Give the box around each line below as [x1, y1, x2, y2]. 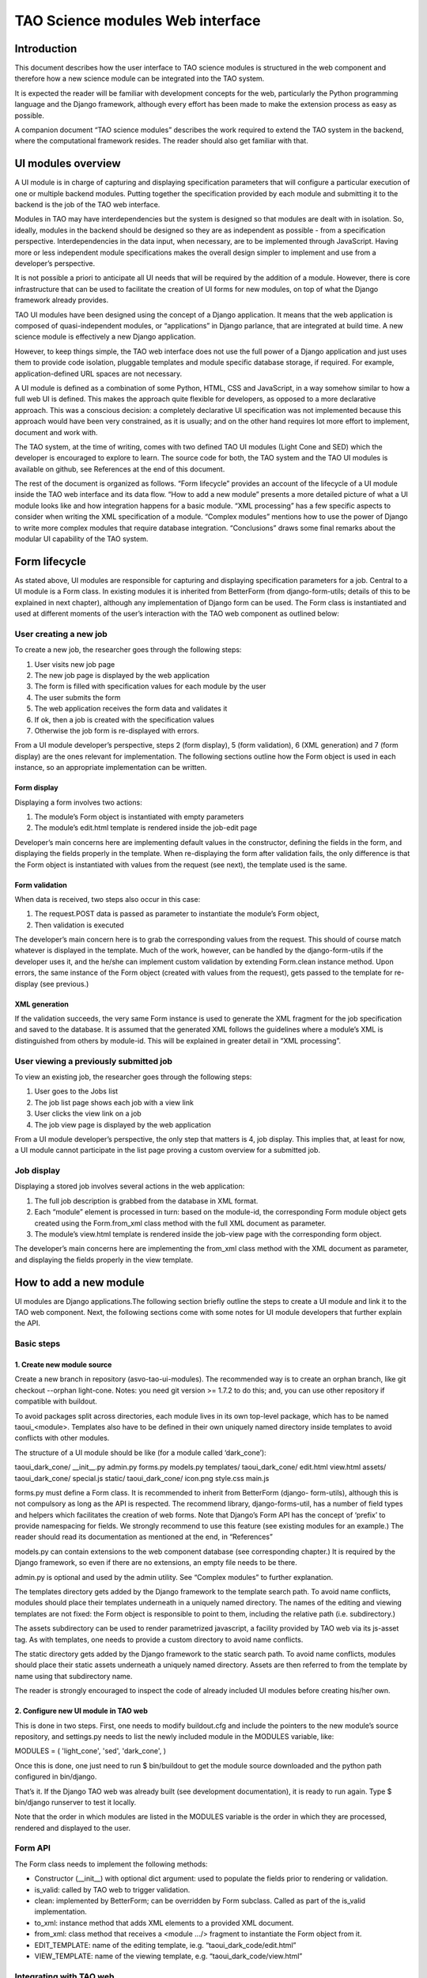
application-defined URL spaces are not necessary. [14, 369, 183, 378]
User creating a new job [14, 628, 108, 639]
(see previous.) [40, 979, 89, 988]
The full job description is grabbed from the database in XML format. [34, 1196, 259, 1206]
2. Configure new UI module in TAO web [14, 1706, 148, 1716]
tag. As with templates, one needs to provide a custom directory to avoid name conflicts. [14, 1635, 304, 1644]
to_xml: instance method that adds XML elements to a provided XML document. [34, 1918, 294, 1927]
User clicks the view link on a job [34, 1108, 142, 1119]
